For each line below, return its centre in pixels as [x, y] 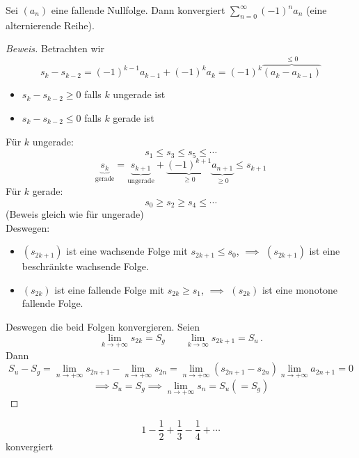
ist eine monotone [300, 289]
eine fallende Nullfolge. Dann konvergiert [138, 10]
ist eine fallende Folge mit [110, 289]
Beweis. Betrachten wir [55, 48]
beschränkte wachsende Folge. [85, 266]
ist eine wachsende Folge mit [127, 251]
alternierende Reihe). [50, 25]
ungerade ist [139, 94]
